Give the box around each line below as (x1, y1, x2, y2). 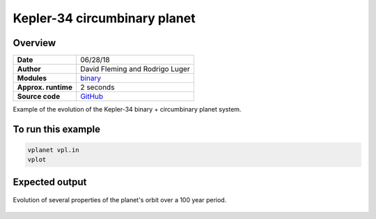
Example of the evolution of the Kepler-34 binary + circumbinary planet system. (13, 105, 242, 114)
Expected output (13, 176, 87, 188)
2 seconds (80, 82, 115, 92)
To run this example (13, 123, 101, 135)
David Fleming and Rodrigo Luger (80, 64, 191, 74)
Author (17, 64, 41, 74)
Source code (17, 91, 61, 101)
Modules (17, 73, 47, 83)
